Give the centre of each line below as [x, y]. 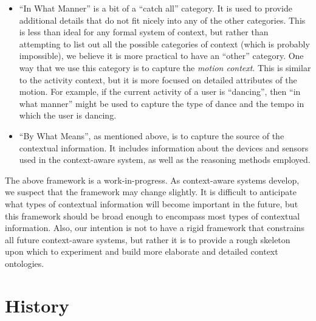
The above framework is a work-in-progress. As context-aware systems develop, [152, 180]
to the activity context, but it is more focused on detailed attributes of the [158, 79]
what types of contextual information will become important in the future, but [152, 203]
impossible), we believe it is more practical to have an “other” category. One [161, 56]
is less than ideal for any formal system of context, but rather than [144, 32]
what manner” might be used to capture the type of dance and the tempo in [162, 103]
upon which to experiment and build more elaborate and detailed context [142, 251]
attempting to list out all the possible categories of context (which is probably [164, 43]
